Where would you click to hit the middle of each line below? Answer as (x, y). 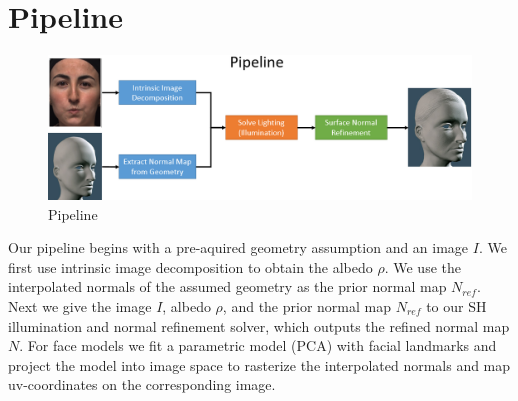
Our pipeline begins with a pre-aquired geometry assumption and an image (238, 247)
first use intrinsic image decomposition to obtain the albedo (190, 266)
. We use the (422, 266)
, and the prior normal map (306, 306)
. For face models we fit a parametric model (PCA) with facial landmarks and (258, 345)
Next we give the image (80, 306)
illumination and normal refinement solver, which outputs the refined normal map (259, 325)
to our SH (456, 306)
